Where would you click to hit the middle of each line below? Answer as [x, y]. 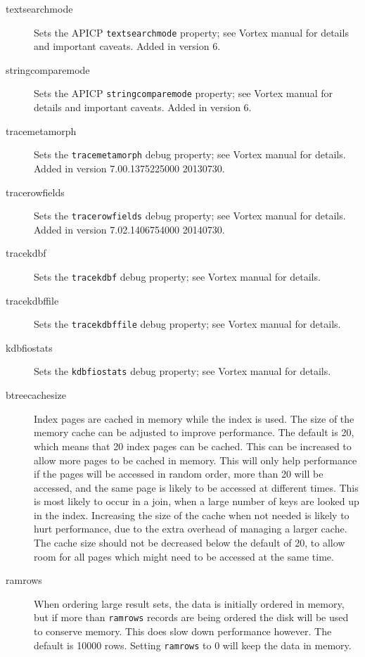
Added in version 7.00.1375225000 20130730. [129, 168]
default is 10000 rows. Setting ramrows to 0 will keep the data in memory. [193, 645]
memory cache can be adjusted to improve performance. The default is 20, [194, 432]
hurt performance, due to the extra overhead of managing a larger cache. [191, 529]
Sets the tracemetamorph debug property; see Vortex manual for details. [190, 154]
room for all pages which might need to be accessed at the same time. [184, 556]
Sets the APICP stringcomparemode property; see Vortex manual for [183, 93]
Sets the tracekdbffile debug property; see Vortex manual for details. [187, 324]
